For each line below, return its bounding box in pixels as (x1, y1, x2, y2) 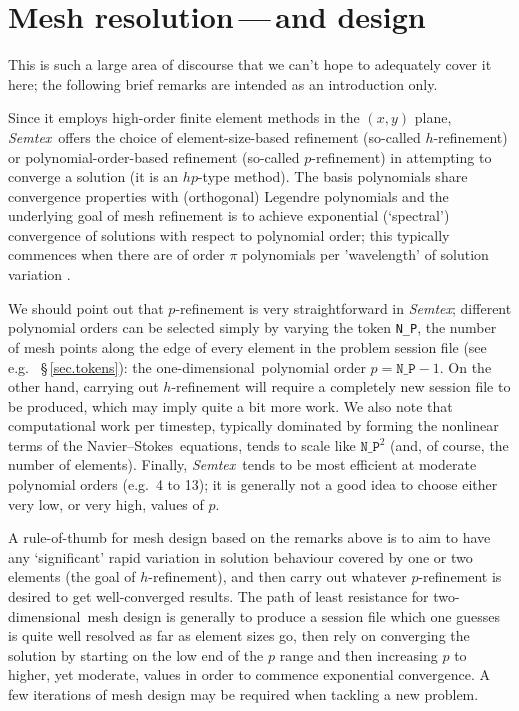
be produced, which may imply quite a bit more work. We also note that (8, 395, 453, 416)
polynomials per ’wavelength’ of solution (242, 244, 489, 265)
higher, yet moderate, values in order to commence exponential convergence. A (8, 664, 491, 685)
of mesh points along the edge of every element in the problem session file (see (8, 336, 487, 357)
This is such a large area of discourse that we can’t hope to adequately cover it (8, 54, 492, 75)
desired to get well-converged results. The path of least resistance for (8, 586, 429, 607)
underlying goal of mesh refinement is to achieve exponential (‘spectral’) (8, 205, 450, 226)
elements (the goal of (8, 566, 136, 587)
